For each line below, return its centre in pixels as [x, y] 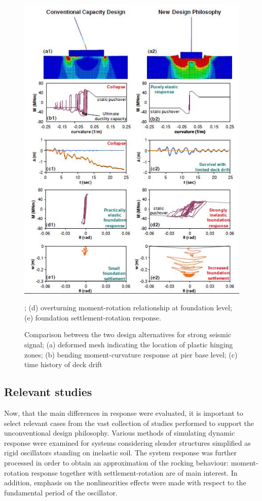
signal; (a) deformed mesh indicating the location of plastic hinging [129, 344]
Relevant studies [48, 392]
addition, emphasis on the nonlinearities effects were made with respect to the [125, 482]
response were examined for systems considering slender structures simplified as [127, 442]
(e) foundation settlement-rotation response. [93, 317]
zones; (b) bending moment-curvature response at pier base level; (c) [131, 354]
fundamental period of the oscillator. [61, 492]
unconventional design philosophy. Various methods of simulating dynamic [120, 433]
